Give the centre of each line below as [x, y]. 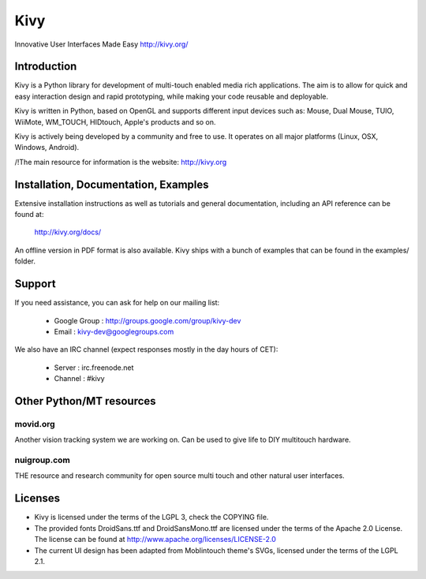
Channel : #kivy [80, 379]
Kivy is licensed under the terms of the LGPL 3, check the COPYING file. [151, 517]
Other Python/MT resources [86, 401]
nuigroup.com [42, 460]
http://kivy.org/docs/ [68, 232]
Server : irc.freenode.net [94, 368]
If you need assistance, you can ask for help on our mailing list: [117, 303]
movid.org [35, 424]
